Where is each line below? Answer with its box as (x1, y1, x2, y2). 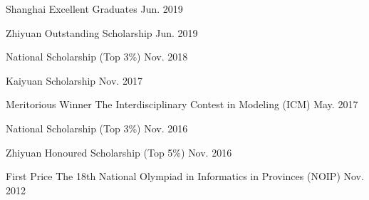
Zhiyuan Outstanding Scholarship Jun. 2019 (6, 25, 198, 40)
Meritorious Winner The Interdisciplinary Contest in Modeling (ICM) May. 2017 (6, 97, 358, 112)
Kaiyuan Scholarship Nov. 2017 (6, 73, 142, 88)
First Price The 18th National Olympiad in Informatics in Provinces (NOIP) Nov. (6, 169, 364, 184)
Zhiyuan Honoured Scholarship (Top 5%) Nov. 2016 (6, 144, 232, 159)
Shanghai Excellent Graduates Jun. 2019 (6, 1, 183, 16)
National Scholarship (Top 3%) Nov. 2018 (6, 49, 188, 64)
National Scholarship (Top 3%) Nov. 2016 (6, 120, 188, 135)
